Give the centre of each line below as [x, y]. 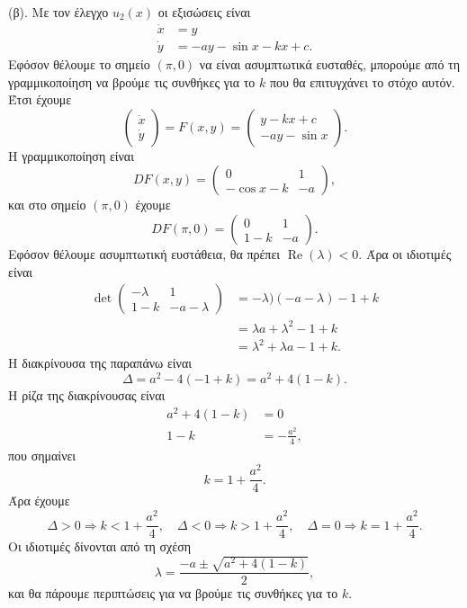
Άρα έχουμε [39, 501]
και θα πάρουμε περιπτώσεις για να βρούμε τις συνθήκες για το [173, 593]
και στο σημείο [47, 205]
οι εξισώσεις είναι [204, 12]
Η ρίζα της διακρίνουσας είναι [87, 395]
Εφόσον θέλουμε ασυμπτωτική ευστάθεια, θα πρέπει [144, 254]
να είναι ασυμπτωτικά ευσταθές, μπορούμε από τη [330, 64]
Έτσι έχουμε [40, 99]
